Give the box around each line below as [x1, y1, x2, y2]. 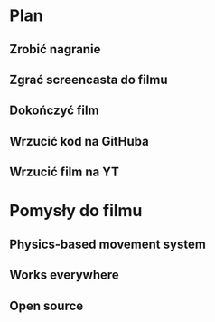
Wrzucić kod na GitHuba [9, 133, 149, 149]
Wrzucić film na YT [9, 165, 119, 180]
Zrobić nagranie [9, 42, 101, 57]
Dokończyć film [9, 103, 99, 118]
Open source [9, 298, 84, 313]
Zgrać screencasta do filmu [9, 71, 168, 87]
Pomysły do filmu [9, 201, 143, 222]
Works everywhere [9, 268, 119, 283]
